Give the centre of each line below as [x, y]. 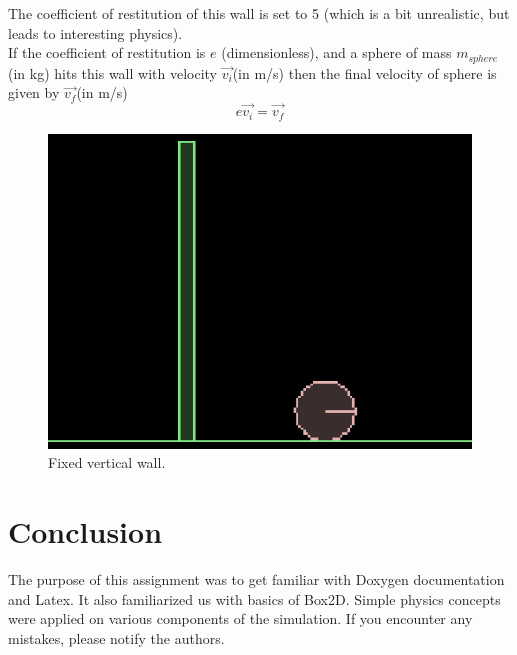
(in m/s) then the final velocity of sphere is [364, 72]
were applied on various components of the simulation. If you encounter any [240, 618]
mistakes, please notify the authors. [116, 637]
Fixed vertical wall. [107, 462]
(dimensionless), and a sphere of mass [336, 52]
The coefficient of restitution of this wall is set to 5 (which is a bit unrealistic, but [259, 13]
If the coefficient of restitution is [107, 52]
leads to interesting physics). [95, 32]
